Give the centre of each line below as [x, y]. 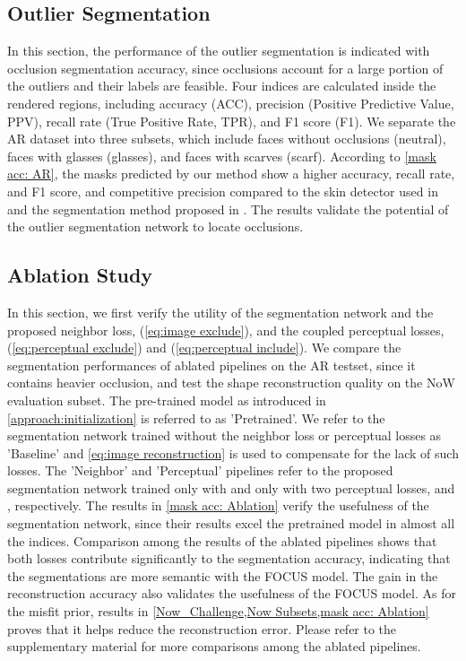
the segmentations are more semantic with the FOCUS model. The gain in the [223, 575]
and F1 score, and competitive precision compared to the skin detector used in [223, 191]
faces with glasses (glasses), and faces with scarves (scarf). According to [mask [222, 156]
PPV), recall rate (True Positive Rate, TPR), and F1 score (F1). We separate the [232, 121]
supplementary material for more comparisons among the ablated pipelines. [214, 646]
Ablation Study [80, 275]
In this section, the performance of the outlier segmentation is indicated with [219, 51]
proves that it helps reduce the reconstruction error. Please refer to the [202, 628]
